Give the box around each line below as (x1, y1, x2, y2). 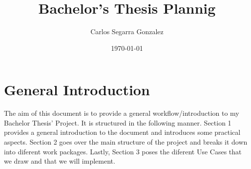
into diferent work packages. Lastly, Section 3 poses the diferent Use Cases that (4, 146, 242, 156)
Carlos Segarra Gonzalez (90, 26, 164, 37)
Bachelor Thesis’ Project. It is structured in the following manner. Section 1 (4, 117, 231, 127)
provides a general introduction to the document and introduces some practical (4, 127, 241, 137)
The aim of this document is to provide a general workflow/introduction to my (4, 108, 239, 118)
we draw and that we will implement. (4, 156, 115, 166)
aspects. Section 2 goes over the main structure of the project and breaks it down (4, 137, 248, 147)
